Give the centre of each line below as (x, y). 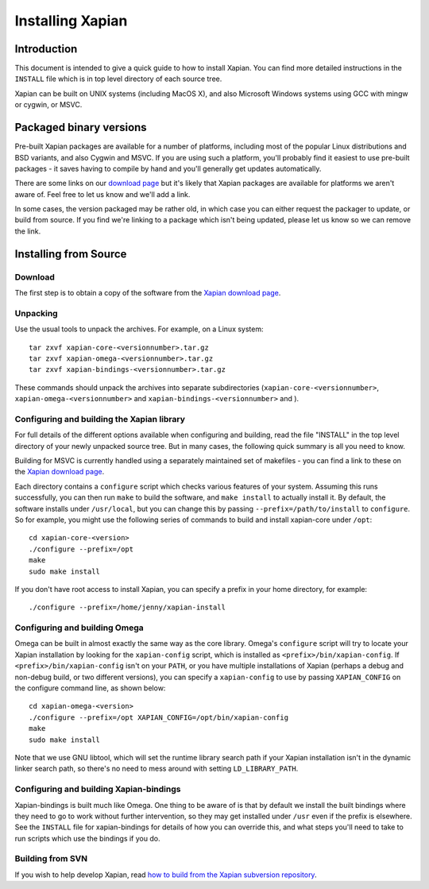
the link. (28, 231)
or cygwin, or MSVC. (48, 105)
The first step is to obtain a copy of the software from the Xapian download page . (148, 293)
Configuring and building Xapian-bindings (98, 789)
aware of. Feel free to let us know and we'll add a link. (102, 194)
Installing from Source (71, 254)
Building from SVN (51, 859)
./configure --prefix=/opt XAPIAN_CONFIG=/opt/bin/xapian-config (159, 717)
